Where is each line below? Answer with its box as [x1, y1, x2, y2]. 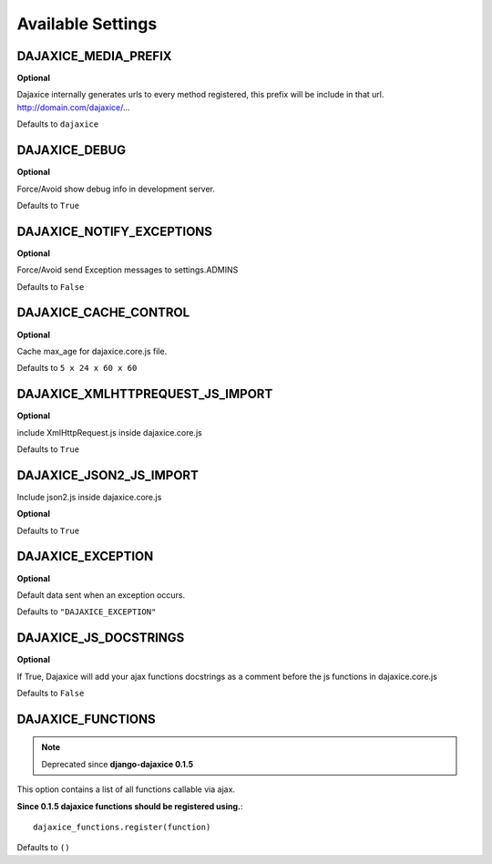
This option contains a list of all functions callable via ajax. [16, 784, 236, 795]
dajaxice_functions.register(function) [33, 822, 211, 833]
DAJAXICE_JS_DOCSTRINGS [16, 630, 185, 646]
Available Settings [16, 14, 158, 34]
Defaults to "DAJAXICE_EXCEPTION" [16, 606, 157, 617]
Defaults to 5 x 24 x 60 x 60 [16, 363, 138, 374]
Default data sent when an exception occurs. [16, 589, 186, 601]
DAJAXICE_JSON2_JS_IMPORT [16, 468, 200, 483]
